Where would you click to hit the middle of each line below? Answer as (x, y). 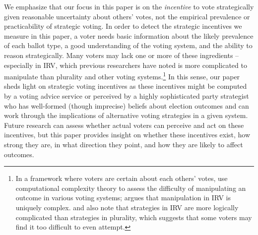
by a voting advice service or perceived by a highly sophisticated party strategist (127, 96)
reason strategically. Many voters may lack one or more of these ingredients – (122, 55)
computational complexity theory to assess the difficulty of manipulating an (131, 188)
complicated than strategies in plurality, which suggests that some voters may (134, 217)
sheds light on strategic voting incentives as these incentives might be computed (126, 86)
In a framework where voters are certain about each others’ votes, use (122, 178)
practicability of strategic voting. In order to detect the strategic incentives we (123, 26)
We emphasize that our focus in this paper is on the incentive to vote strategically (129, 6)
